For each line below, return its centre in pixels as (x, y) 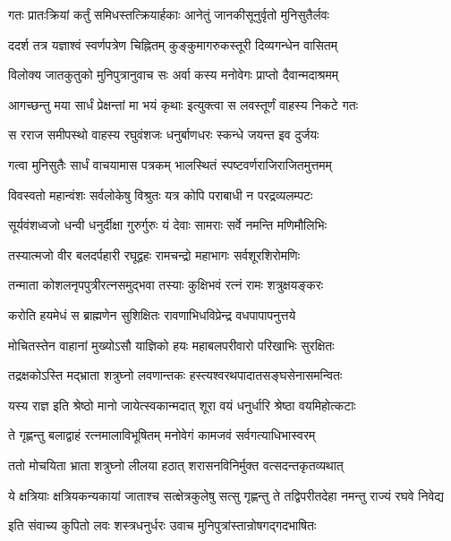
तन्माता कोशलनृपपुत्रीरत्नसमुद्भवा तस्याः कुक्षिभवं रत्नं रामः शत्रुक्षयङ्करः (166, 285)
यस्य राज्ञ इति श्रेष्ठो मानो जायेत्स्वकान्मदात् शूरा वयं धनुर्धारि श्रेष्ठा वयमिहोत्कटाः (182, 405)
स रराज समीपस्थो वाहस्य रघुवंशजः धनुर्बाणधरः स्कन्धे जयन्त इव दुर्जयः (164, 135)
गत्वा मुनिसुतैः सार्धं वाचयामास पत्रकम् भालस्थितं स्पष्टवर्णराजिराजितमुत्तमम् (170, 164)
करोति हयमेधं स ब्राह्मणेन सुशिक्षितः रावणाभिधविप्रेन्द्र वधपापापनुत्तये (152, 314)
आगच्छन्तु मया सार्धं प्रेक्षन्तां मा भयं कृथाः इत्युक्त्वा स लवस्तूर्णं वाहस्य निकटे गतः (183, 104)
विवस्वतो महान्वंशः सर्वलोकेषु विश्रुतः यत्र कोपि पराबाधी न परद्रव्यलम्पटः (161, 194)
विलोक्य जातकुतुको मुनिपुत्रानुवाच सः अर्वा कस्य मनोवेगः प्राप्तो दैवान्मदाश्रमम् (173, 75)
